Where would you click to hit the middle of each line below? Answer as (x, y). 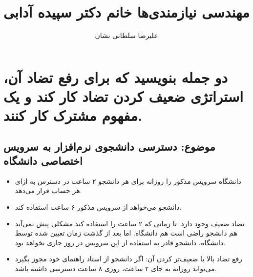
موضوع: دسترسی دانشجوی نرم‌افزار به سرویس (109, 146)
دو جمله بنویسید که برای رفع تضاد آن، (116, 77)
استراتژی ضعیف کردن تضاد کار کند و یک (123, 96)
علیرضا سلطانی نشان (126, 35)
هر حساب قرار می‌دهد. (48, 190)
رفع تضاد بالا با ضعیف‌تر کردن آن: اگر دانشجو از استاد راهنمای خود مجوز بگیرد (128, 259)
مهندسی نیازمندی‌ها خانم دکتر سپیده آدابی (126, 12)
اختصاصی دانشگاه (43, 161)
